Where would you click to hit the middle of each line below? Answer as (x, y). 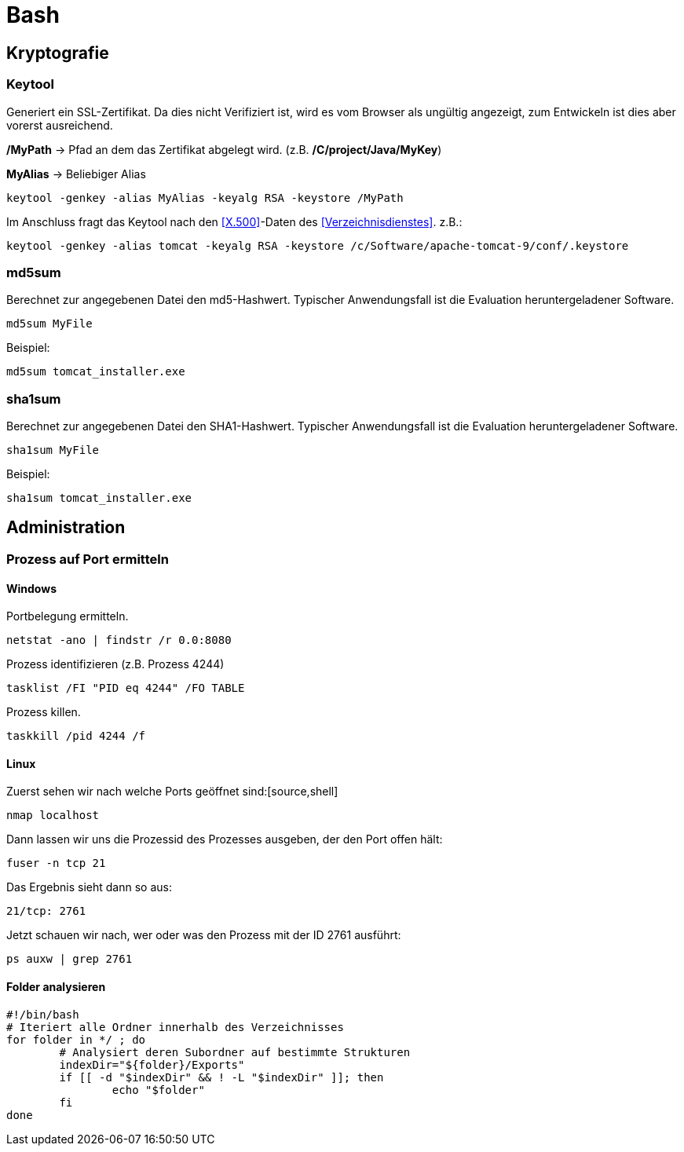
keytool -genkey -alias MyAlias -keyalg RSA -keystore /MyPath (205, 197)
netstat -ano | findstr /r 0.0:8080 (119, 640)
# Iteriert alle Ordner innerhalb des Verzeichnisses (175, 1027)
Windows (31, 588)
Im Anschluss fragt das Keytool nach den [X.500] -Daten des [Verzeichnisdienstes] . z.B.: (234, 221)
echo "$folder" (158, 1090)
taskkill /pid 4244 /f (76, 736)
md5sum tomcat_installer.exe (96, 372)
